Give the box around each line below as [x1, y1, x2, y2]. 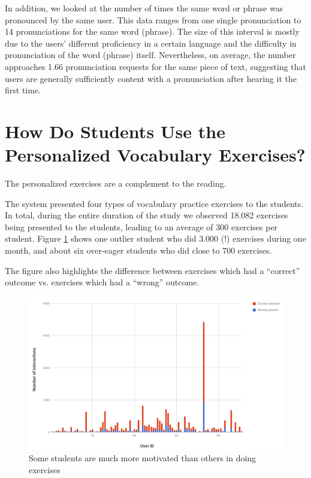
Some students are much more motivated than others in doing [29, 452, 256, 464]
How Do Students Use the [5, 118, 225, 143]
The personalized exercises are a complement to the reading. [5, 177, 227, 190]
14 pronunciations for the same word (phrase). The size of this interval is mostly [5, 25, 300, 38]
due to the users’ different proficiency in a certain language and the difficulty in [5, 36, 297, 49]
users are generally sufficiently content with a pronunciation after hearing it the [5, 72, 297, 84]
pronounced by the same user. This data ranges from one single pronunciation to [5, 13, 301, 26]
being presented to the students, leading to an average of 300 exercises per [5, 220, 278, 233]
